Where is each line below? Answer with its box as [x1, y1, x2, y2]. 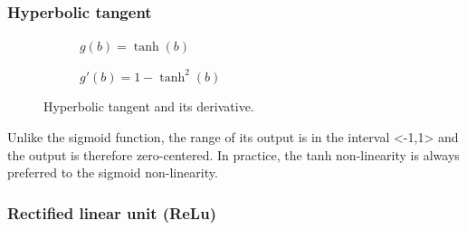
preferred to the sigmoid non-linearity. [7, 163, 218, 182]
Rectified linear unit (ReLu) [7, 201, 216, 224]
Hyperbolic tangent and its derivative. [43, 97, 254, 116]
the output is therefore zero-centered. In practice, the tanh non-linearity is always [7, 145, 460, 164]
